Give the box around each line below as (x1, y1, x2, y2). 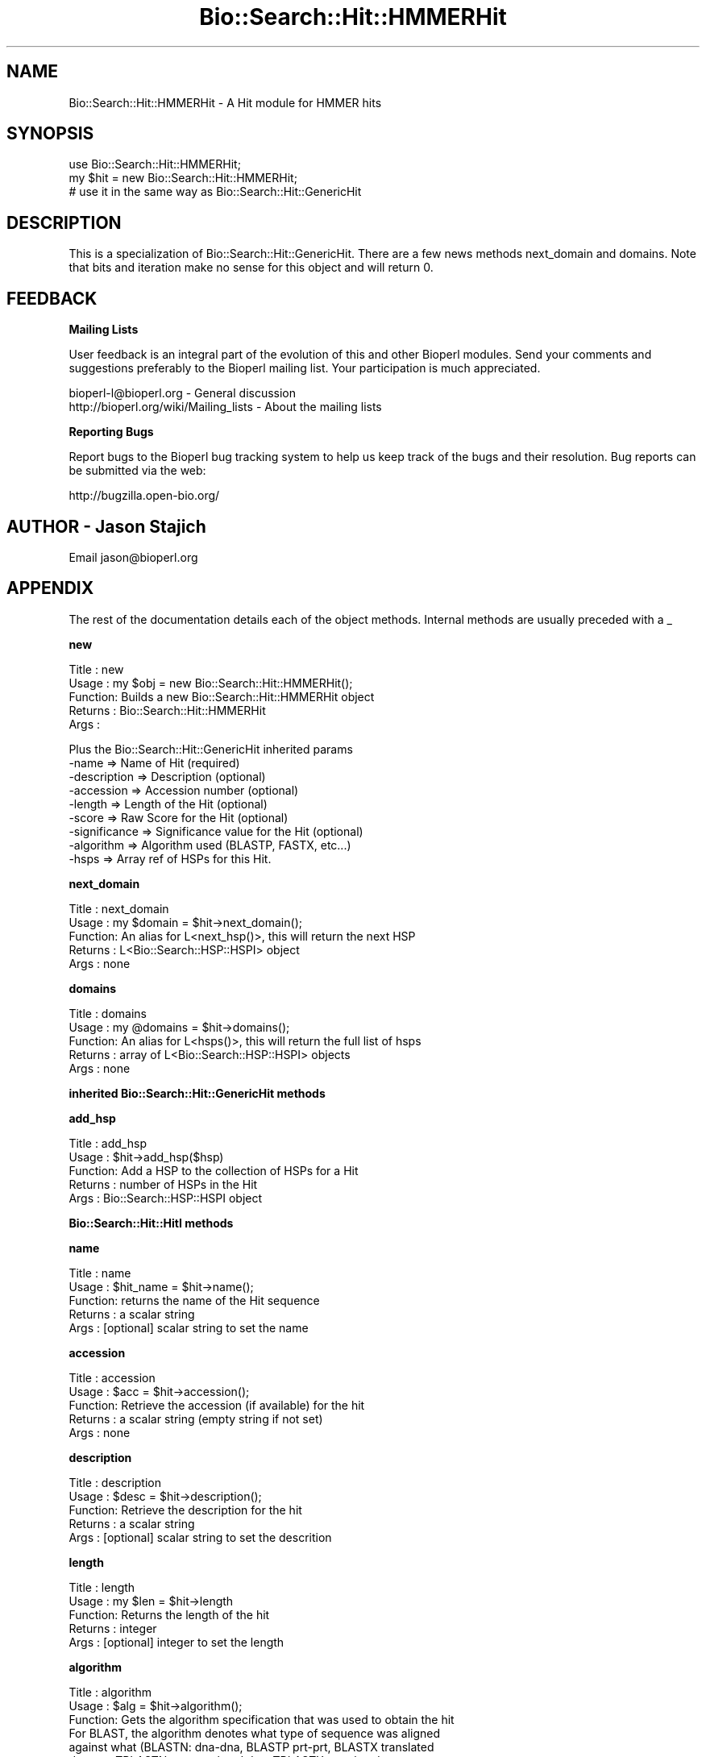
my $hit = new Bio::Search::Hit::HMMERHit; (69, 171, 297, 185)
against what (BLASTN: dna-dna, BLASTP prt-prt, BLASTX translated (69, 1739, 434, 1754)
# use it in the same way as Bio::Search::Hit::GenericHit (69, 185, 362, 199)
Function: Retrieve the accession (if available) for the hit (69, 1398, 365, 1412)
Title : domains (69, 1006, 147, 1020)
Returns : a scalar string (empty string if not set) (69, 1411, 323, 1426)
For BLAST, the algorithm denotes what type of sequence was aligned (69, 1726, 441, 1740)
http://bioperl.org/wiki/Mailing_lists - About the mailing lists (69, 400, 382, 414)
